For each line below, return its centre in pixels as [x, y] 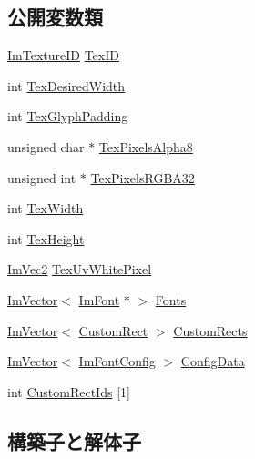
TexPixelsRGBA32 [143, 177]
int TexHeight [46, 238]
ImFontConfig [117, 361]
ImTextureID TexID [63, 55]
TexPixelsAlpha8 [146, 146]
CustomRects [210, 330]
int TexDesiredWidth [66, 85]
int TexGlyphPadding [68, 116]
